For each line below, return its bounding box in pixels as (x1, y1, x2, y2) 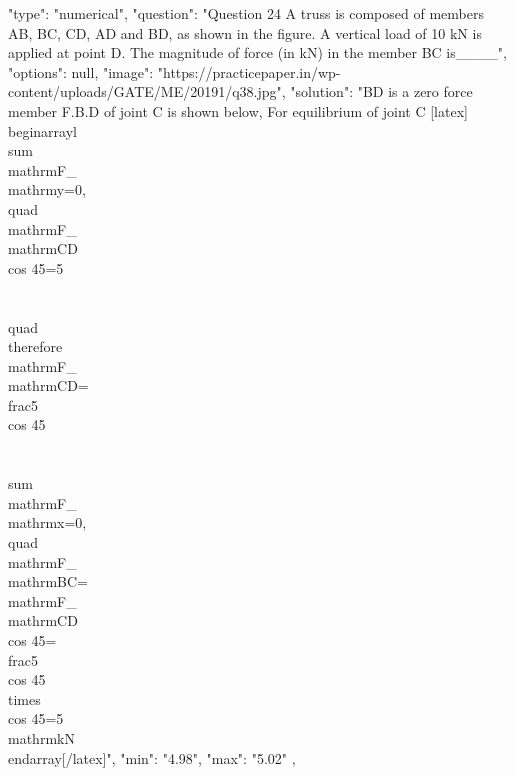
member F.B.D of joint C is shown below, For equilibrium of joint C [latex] (8, 100, 468, 121)
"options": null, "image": (8, 61, 154, 82)
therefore (8, 336, 63, 357)
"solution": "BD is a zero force (290, 81, 473, 102)
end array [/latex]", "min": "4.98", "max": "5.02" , (8, 747, 296, 768)
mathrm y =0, (8, 179, 86, 200)
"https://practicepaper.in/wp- (157, 61, 341, 82)
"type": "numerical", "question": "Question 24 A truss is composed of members (8, 3, 484, 23)
